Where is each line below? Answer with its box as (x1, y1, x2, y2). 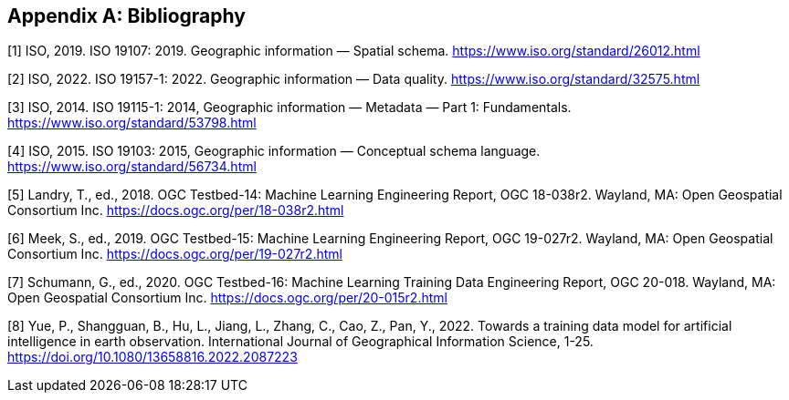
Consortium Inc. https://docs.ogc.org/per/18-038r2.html (7, 202, 344, 219)
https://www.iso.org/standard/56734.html (7, 159, 257, 175)
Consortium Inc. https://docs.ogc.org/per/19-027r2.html (7, 246, 342, 262)
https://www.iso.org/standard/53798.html (7, 115, 257, 131)
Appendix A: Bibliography (7, 5, 246, 27)
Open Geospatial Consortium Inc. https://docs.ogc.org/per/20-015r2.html (7, 290, 447, 306)
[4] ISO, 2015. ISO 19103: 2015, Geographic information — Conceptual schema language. (7, 143, 541, 159)
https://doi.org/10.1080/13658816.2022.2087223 (7, 349, 298, 365)
